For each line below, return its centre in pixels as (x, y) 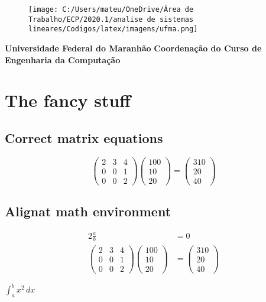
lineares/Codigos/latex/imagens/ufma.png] (113, 29)
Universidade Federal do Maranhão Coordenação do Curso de (133, 48)
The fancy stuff (68, 100)
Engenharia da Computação (63, 59)
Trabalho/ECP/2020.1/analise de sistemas (111, 19)
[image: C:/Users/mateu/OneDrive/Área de (111, 9)
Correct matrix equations (84, 137)
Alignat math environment (88, 211)
